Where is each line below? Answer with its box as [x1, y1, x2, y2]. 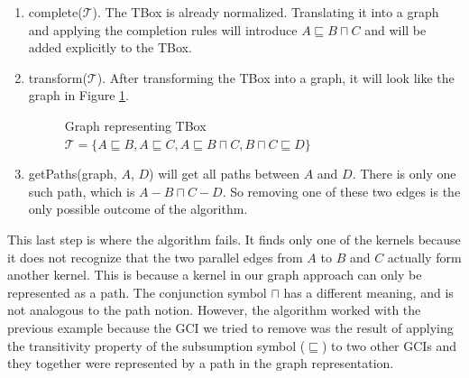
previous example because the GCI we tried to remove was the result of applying [7, 318, 454, 337]
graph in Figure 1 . [28, 86, 129, 105]
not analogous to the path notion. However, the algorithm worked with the [7, 300, 421, 319]
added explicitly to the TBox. [28, 38, 192, 57]
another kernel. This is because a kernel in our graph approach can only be [7, 265, 422, 284]
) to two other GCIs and [321, 336, 457, 355]
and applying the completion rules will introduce [28, 20, 298, 39]
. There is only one [352, 164, 456, 183]
